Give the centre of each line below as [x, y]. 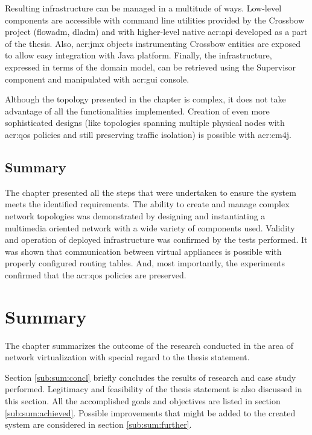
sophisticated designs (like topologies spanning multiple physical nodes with [145, 123]
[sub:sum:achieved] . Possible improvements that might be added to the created [150, 412]
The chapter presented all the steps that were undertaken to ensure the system [151, 192]
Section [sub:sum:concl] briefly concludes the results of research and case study [151, 377]
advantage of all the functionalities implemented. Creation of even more [137, 111]
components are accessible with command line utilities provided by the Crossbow [154, 20]
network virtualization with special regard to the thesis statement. [127, 357]
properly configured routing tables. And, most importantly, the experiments [145, 263]
